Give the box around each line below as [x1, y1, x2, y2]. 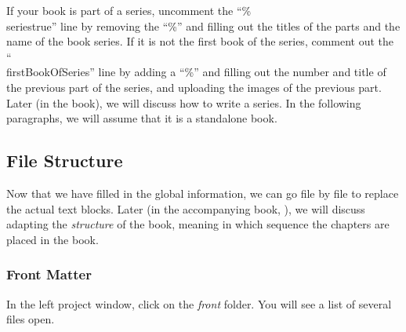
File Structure [6, 148, 123, 173]
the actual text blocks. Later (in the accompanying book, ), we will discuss [6, 200, 365, 217]
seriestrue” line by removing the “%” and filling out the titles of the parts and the [6, 17, 401, 34]
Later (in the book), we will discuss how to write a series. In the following [6, 94, 361, 111]
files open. [6, 311, 55, 327]
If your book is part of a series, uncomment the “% [6, 2, 252, 18]
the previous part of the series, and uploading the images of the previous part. [6, 78, 382, 95]
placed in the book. [6, 231, 99, 247]
